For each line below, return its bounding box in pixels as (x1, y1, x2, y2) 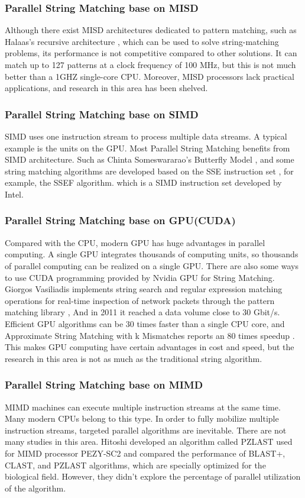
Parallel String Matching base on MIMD (5, 377, 203, 392)
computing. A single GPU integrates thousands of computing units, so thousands (5, 248, 298, 260)
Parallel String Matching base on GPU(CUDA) (5, 213, 236, 228)
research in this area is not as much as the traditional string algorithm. (5, 352, 262, 364)
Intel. (5, 187, 24, 200)
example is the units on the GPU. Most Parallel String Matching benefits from (5, 141, 290, 154)
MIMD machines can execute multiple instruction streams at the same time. (5, 400, 281, 413)
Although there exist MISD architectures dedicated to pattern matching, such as (5, 24, 297, 36)
